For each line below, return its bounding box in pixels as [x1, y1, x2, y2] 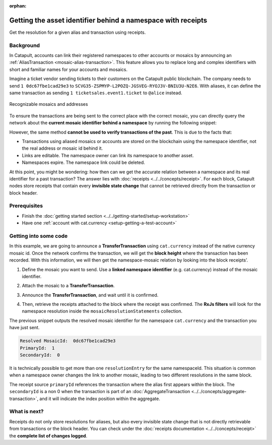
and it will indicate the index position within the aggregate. [39, 396, 161, 402]
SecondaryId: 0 [20, 352, 60, 358]
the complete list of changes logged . [9, 432, 88, 438]
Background [9, 42, 40, 49]
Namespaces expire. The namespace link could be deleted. [22, 159, 146, 166]
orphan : [9, 3, 27, 9]
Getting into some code [9, 232, 68, 239]
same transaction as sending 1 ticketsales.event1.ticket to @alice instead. [9, 90, 182, 96]
